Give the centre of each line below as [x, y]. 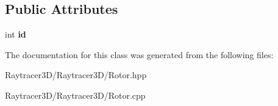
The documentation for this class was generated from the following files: [139, 54]
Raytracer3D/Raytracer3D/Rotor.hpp [76, 75]
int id [16, 34]
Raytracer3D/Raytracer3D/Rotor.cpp [75, 95]
